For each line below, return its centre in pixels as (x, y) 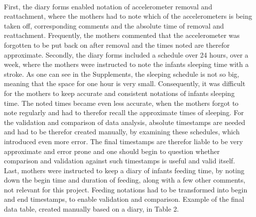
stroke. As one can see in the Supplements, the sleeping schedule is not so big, (122, 74)
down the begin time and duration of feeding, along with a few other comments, (125, 180)
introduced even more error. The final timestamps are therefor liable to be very (124, 141)
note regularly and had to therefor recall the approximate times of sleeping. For (124, 112)
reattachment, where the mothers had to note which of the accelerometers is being (128, 16)
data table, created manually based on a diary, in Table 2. (92, 209)
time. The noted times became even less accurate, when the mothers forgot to (121, 103)
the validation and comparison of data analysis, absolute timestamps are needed (125, 122)
